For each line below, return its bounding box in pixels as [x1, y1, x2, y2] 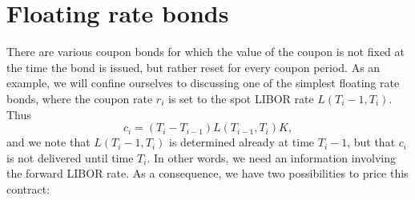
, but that [347, 134, 396, 150]
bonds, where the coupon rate [6, 90, 153, 106]
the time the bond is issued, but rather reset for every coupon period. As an [6, 58, 381, 75]
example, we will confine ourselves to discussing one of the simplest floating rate [6, 74, 400, 91]
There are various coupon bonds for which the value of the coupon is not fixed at [6, 43, 405, 60]
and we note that [6, 134, 91, 150]
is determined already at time [169, 134, 315, 150]
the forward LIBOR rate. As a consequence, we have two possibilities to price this [6, 165, 409, 182]
